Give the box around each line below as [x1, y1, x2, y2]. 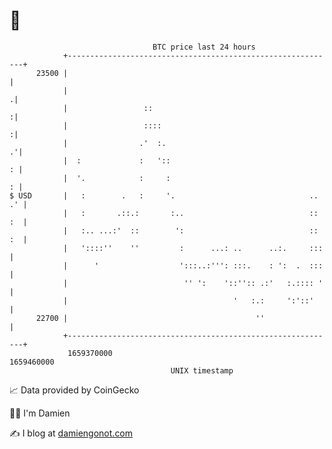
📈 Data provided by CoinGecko [9, 384, 140, 396]
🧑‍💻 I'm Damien [9, 407, 71, 419]
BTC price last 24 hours [152, 42, 256, 52]
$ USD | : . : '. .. [9, 190, 319, 201]
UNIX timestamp [170, 365, 234, 376]
